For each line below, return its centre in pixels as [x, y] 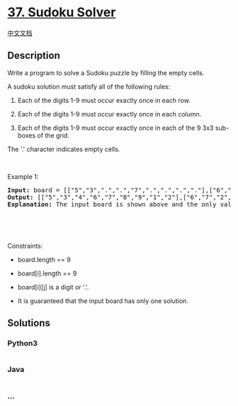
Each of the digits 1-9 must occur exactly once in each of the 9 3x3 [115, 128]
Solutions [29, 323]
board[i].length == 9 [47, 273]
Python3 [22, 344]
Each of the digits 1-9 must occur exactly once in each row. [104, 100]
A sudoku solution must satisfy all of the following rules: [89, 87]
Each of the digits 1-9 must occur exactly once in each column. [109, 114]
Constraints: [25, 246]
